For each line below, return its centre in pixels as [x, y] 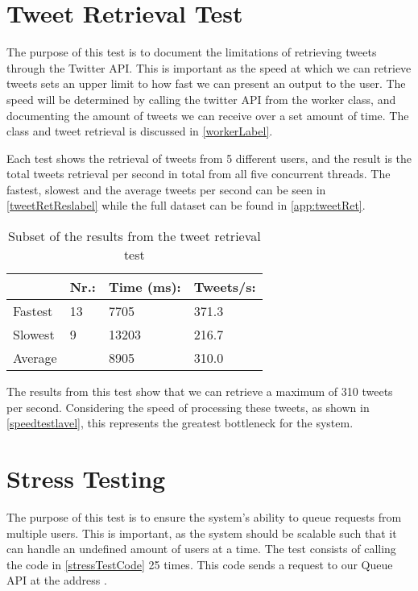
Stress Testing [86, 479]
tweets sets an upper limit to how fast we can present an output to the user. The [206, 83]
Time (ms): [145, 287]
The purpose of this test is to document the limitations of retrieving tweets [192, 52]
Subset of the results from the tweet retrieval [134, 236]
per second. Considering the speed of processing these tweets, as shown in [188, 407]
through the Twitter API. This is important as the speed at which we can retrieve [209, 67]
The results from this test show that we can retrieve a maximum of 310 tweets [200, 391]
